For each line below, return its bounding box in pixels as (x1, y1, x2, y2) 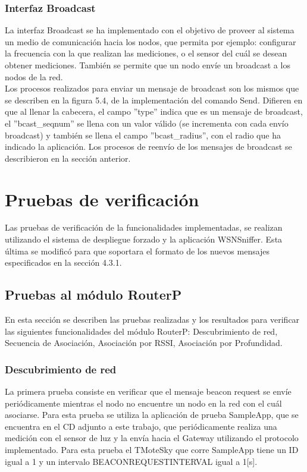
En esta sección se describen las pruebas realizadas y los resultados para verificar (5, 313, 300, 326)
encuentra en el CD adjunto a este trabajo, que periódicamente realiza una (5, 420, 277, 432)
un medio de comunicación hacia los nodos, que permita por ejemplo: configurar (5, 35, 296, 48)
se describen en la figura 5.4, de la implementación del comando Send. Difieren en (5, 93, 303, 106)
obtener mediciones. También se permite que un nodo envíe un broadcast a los (5, 59, 290, 71)
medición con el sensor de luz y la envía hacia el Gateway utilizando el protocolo (5, 432, 299, 444)
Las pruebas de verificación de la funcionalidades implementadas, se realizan (5, 221, 283, 234)
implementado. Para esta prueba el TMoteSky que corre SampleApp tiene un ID (5, 443, 299, 456)
